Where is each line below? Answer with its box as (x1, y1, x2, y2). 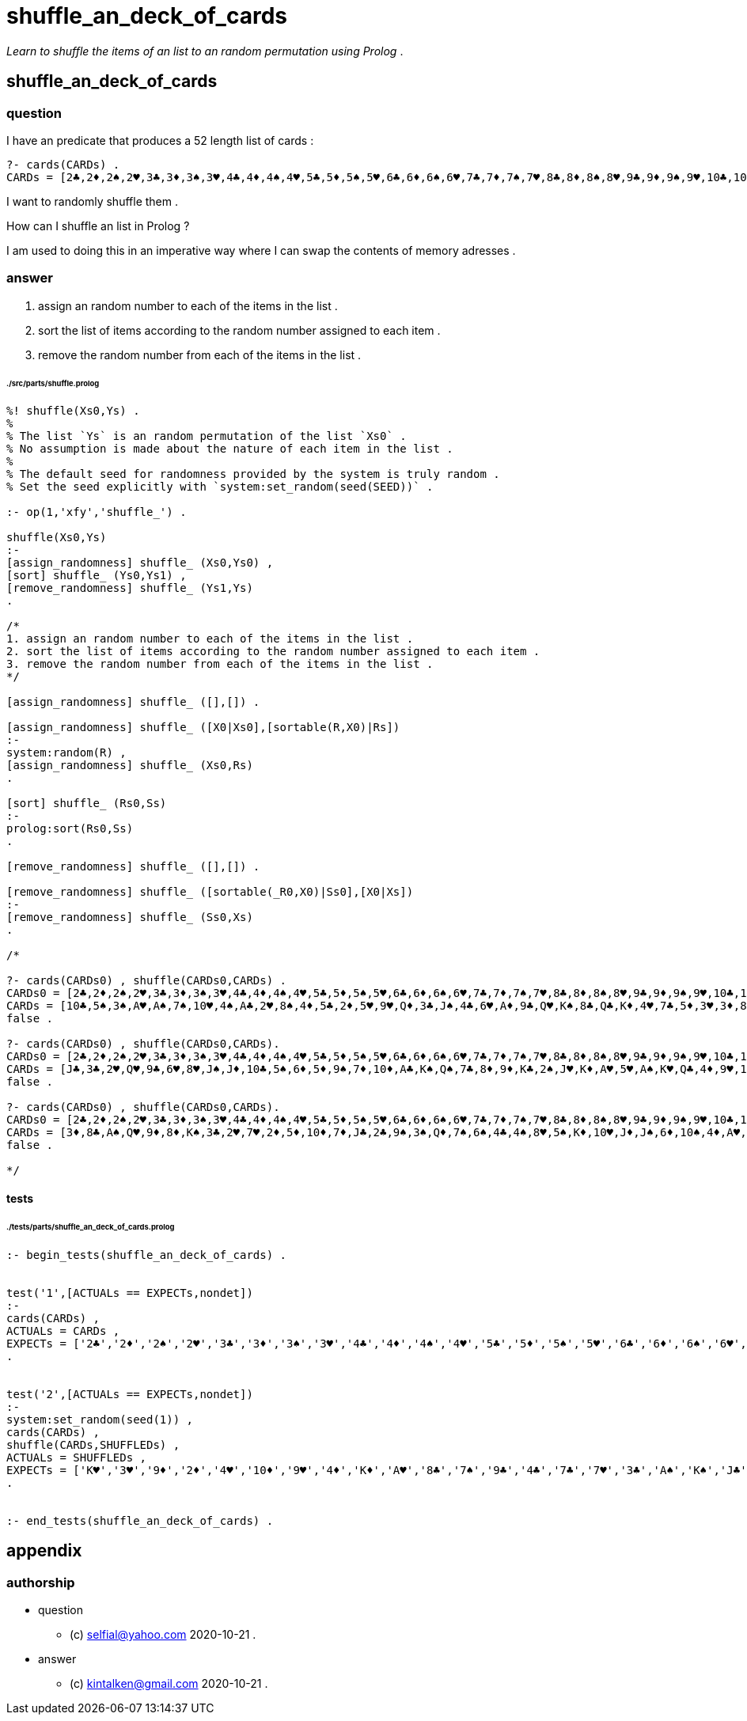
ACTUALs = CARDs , (6, 1324, 120, 1337)
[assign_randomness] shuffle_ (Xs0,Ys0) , (6, 556, 274, 570)
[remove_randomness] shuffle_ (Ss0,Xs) (6, 911, 253, 924)
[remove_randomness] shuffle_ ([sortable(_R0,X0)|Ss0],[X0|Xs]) (6, 885, 414, 899)
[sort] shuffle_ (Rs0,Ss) (6, 797, 167, 810)
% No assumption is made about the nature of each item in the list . (6, 442, 453, 456)
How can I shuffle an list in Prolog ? (6, 218, 190, 233)
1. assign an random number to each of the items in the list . (6, 632, 414, 646)
